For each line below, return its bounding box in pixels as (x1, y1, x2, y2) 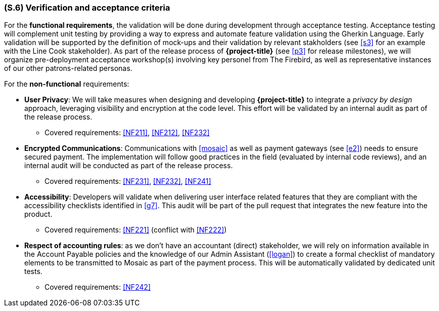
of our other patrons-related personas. (4, 64, 133, 73)
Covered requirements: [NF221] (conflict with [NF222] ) (45, 225, 227, 235)
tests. (24, 267, 42, 276)
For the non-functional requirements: (4, 80, 129, 89)
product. (24, 210, 53, 219)
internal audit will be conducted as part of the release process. (24, 161, 233, 170)
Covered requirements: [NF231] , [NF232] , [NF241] (45, 177, 211, 186)
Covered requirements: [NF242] (45, 283, 151, 292)
